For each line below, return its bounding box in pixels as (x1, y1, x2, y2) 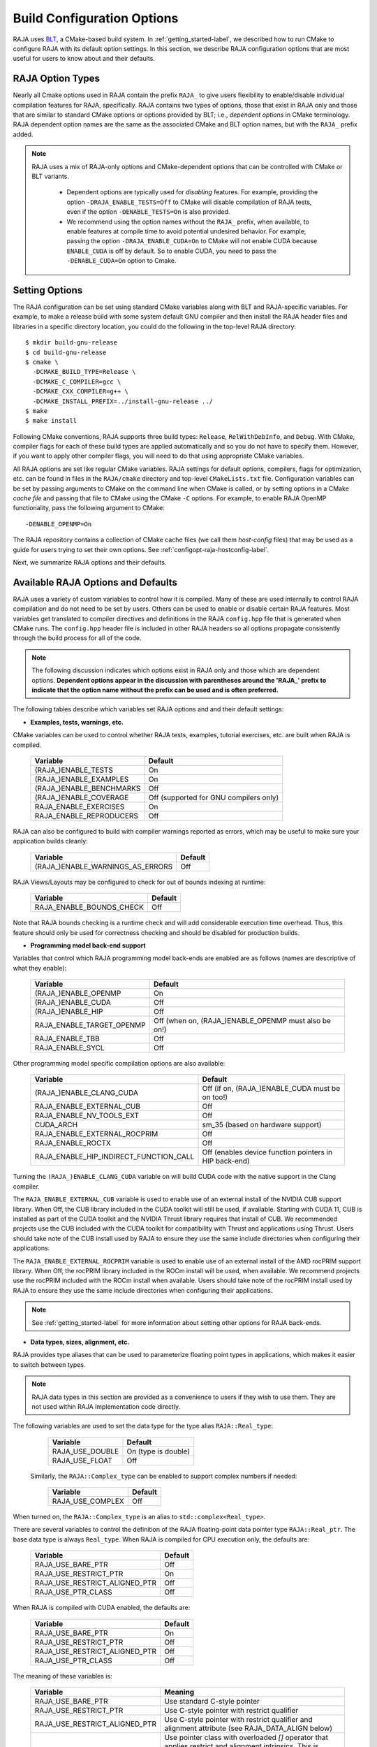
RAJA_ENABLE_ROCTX (34, 1138, 111, 1148)
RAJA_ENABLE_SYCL (34, 1043, 105, 1053)
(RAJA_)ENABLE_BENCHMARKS (34, 783, 141, 793)
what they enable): (13, 964, 67, 972)
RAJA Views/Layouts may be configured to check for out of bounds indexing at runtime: (13, 878, 266, 886)
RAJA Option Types (13, 73, 101, 85)
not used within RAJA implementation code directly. (31, 1402, 181, 1411)
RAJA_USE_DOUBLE (52, 1447, 119, 1456)
